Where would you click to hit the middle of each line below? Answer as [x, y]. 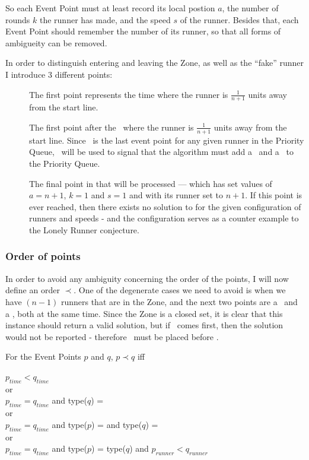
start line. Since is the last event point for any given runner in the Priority [167, 140]
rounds [18, 19]
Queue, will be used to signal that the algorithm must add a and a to [161, 152]
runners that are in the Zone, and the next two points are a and [179, 301]
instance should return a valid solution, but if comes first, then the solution [144, 325]
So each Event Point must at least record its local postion [110, 8]
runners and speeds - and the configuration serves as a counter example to [164, 218]
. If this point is [274, 195]
